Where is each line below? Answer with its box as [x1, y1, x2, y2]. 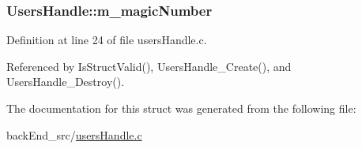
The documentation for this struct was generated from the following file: [6, 100, 356, 116]
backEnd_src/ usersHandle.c [6, 126, 142, 143]
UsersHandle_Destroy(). [6, 73, 125, 90]
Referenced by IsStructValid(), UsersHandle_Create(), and [6, 58, 292, 74]
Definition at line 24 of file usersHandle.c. [6, 32, 207, 48]
